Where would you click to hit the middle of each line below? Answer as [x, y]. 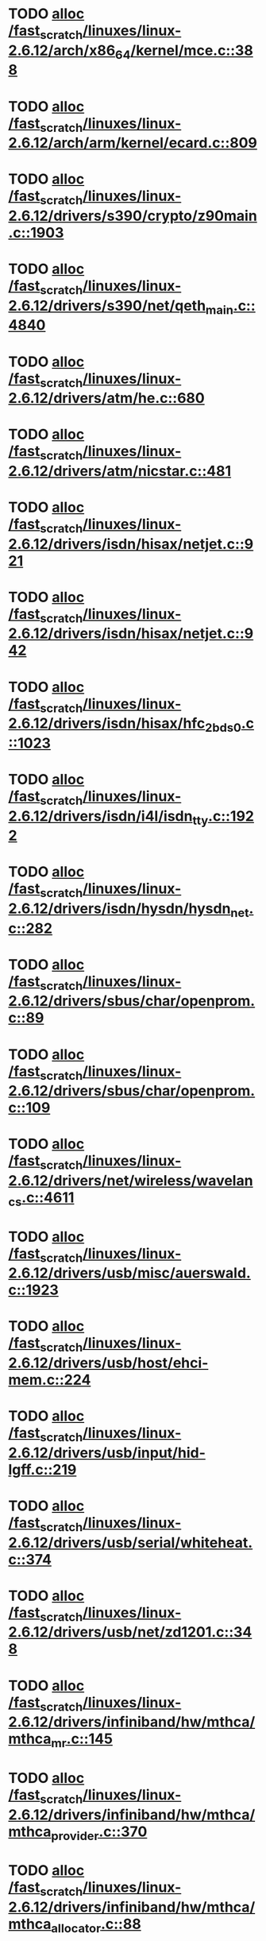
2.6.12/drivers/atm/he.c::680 [106, 398]
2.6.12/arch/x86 [62, 50]
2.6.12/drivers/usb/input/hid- [107, 1453]
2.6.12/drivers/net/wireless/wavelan [131, 1180]
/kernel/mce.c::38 [192, 50]
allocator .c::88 [96, 1925]
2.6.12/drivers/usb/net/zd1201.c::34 [130, 1632]
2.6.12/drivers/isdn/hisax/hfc [107, 723]
